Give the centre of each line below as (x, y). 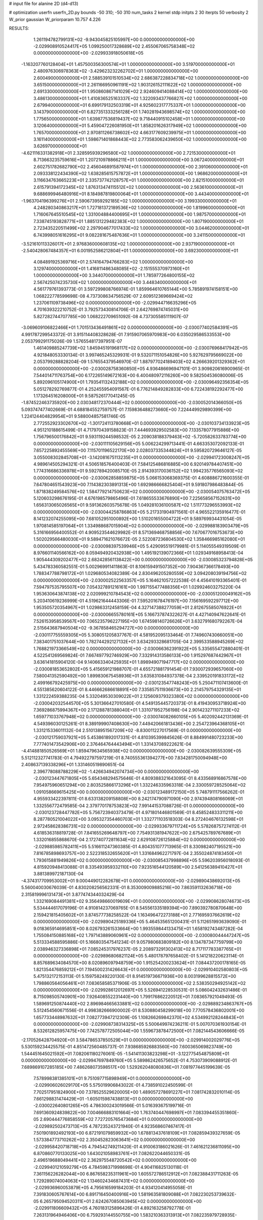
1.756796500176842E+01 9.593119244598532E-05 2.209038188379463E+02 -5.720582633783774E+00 (140, 437)
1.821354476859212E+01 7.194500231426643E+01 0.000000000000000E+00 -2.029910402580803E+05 (141, 969)
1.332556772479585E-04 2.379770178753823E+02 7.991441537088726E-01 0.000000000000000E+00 (139, 806)
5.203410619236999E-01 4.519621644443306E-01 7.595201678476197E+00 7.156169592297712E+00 (136, 601)
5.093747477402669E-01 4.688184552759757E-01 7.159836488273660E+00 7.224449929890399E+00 (126, 409)
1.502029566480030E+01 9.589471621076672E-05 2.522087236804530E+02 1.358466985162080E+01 (139, 539)
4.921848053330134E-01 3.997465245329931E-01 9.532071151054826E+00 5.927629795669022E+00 (138, 355)
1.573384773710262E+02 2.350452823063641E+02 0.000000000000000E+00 (114, 1140)
